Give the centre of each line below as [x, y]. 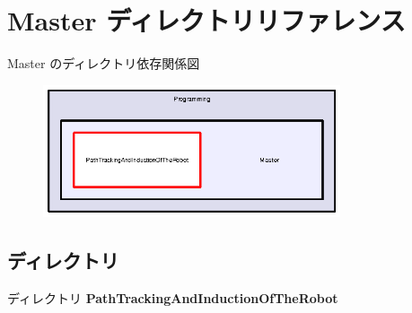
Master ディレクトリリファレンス [206, 20]
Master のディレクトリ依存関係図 [104, 63]
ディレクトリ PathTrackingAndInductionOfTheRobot [173, 298]
